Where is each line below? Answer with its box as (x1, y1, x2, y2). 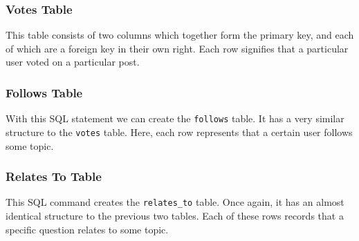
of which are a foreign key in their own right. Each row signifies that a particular (6, 41, 349, 55)
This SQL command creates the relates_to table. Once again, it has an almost (6, 195, 344, 209)
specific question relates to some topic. (6, 222, 169, 236)
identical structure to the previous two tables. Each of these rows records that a (6, 209, 344, 222)
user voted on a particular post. (6, 55, 140, 69)
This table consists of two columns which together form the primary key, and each (6, 28, 354, 42)
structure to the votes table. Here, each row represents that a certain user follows (6, 124, 353, 139)
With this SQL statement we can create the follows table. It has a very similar (6, 111, 344, 126)
